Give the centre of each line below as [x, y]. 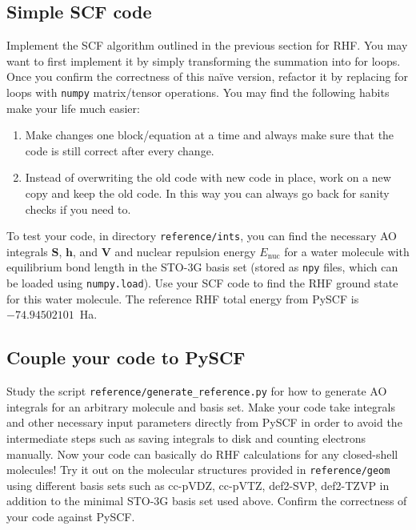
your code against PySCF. [71, 517]
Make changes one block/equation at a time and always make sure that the [210, 135]
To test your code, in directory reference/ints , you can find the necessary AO [202, 236]
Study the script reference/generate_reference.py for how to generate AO [197, 391]
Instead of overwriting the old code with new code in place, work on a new [208, 177]
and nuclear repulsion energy [185, 251]
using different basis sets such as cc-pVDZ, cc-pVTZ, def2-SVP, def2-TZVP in [198, 485]
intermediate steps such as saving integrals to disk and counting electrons [186, 438]
